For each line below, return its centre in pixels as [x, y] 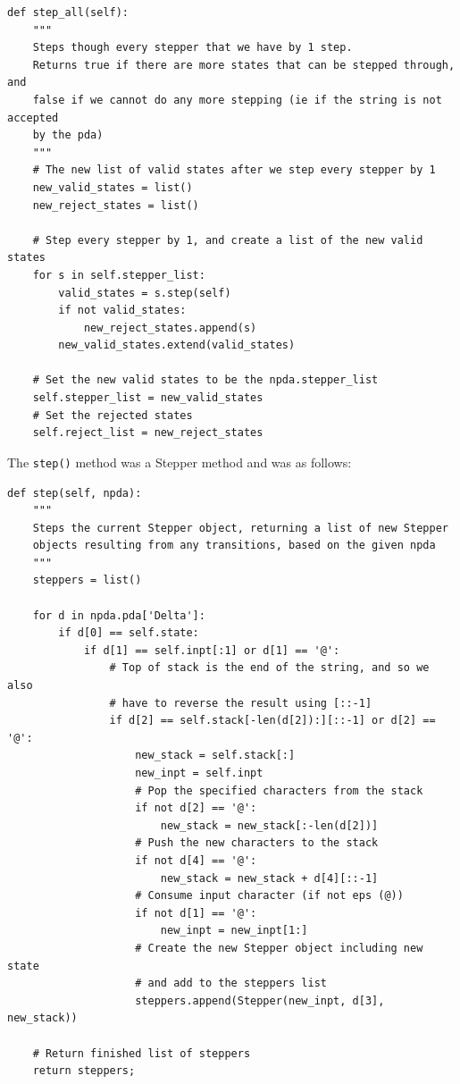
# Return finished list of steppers [142, 1053]
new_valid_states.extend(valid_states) [177, 345]
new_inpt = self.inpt [199, 773]
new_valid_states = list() [113, 187]
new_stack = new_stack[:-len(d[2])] [269, 825]
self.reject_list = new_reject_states [148, 433]
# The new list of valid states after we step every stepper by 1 [234, 170]
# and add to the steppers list [231, 983]
